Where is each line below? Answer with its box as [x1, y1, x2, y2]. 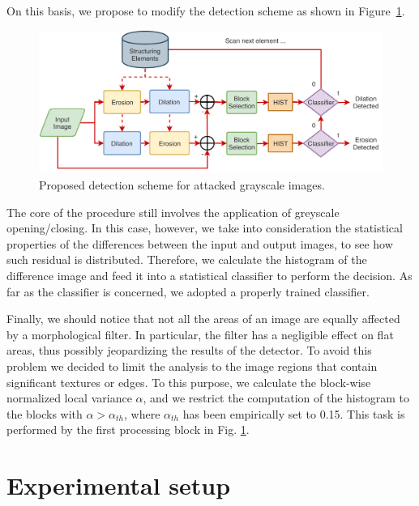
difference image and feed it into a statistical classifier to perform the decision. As [6, 266, 413, 283]
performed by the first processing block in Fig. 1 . [6, 421, 250, 438]
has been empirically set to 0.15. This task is [182, 405, 405, 422]
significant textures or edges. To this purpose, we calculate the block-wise [6, 373, 371, 390]
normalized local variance [6, 389, 132, 406]
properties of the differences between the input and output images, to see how [6, 235, 393, 252]
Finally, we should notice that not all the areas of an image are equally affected [6, 310, 400, 327]
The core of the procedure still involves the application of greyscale [6, 203, 340, 220]
